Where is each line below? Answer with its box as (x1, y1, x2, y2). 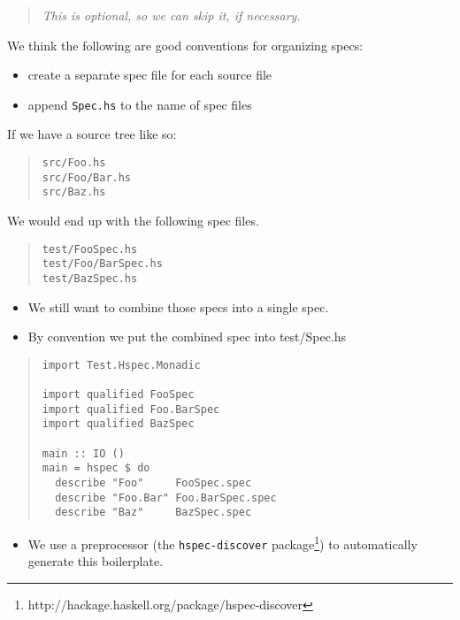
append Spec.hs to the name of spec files (27, 95, 252, 113)
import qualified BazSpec (42, 417, 195, 431)
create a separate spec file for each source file (27, 65, 272, 84)
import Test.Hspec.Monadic (42, 358, 201, 371)
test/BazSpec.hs (42, 272, 138, 285)
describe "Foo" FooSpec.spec (55, 477, 252, 489)
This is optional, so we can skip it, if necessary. (42, 6, 301, 24)
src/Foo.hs (42, 157, 106, 170)
